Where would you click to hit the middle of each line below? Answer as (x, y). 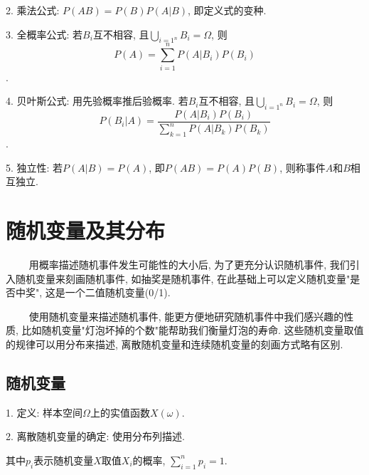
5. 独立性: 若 (34, 167)
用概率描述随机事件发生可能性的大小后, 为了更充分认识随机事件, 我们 (189, 265)
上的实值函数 (120, 412)
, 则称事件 (303, 167)
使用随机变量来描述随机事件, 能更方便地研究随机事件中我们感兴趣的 (186, 316)
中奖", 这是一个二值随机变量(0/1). (93, 292)
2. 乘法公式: (33, 10)
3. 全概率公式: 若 (44, 34)
